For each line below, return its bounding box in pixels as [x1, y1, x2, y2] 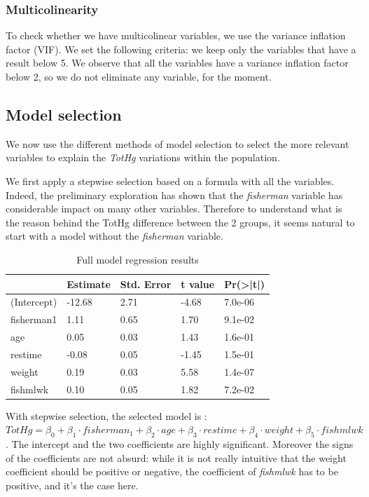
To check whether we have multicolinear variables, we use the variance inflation [6, 28, 346, 43]
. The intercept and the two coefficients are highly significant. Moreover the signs [6, 437, 354, 451]
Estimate [67, 276, 111, 291]
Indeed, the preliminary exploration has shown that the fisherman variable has [6, 187, 343, 202]
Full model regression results [76, 252, 199, 266]
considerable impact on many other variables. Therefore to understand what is [6, 201, 342, 216]
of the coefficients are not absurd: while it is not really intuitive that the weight [6, 450, 347, 465]
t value [181, 276, 215, 291]
